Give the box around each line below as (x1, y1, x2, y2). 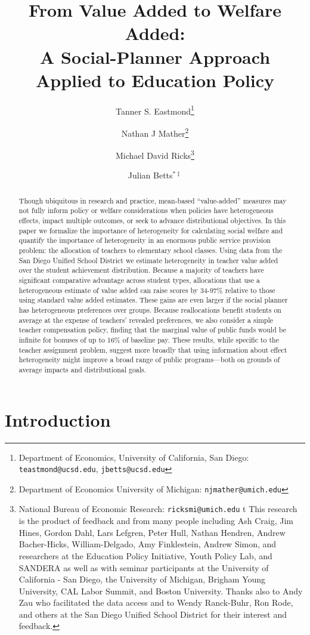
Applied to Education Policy (35, 67, 275, 92)
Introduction (5, 407, 111, 431)
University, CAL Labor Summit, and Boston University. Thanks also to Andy (18, 584, 303, 597)
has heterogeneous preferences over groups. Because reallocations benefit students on (18, 305, 281, 315)
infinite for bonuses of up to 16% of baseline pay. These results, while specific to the (18, 335, 279, 345)
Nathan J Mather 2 (121, 125, 189, 139)
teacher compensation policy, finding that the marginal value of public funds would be (18, 325, 286, 335)
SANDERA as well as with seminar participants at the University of (18, 561, 269, 574)
